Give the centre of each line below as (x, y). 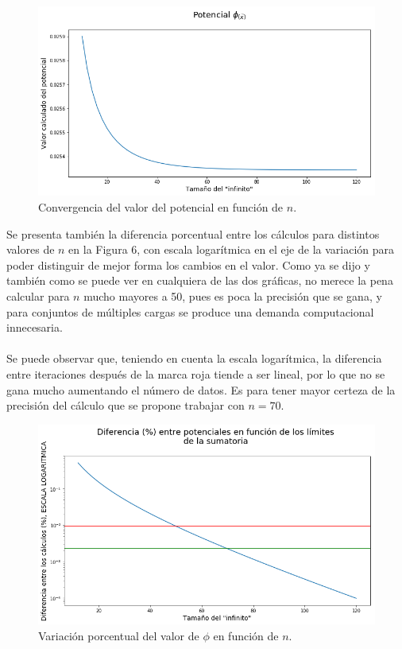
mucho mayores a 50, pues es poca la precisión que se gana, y (233, 295)
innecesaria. (35, 327)
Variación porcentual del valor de (119, 635)
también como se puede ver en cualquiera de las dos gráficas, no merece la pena (200, 280)
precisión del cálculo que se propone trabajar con (126, 405)
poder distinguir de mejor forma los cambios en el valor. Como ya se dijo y (188, 264)
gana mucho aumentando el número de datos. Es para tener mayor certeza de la (201, 389)
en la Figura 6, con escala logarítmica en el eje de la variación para (232, 249)
